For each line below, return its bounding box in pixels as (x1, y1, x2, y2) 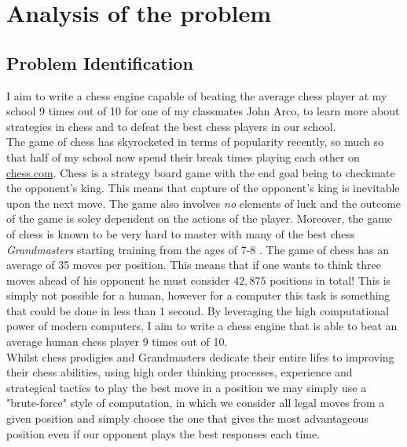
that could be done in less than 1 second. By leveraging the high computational (6, 302, 389, 318)
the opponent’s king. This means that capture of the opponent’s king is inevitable (6, 180, 400, 196)
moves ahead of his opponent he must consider (6, 271, 230, 288)
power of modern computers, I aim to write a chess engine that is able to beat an (6, 318, 398, 334)
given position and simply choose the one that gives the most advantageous (6, 410, 368, 427)
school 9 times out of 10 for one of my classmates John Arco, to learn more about (6, 103, 400, 119)
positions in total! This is (269, 271, 391, 288)
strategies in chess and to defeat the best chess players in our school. (6, 118, 336, 134)
